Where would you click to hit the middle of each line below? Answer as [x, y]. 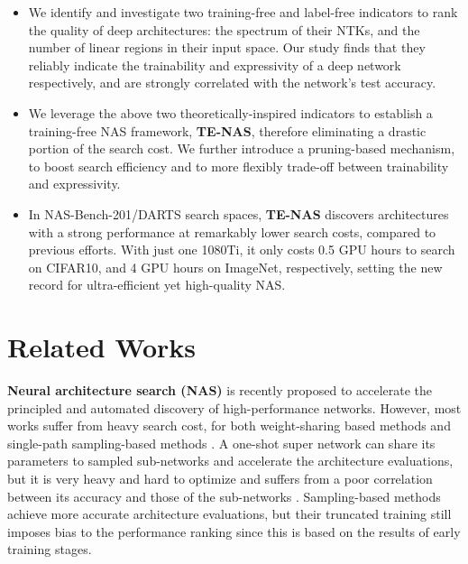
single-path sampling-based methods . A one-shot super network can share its [221, 443]
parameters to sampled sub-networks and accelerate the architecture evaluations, [230, 461]
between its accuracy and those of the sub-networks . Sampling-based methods [224, 496]
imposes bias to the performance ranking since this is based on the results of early [234, 531]
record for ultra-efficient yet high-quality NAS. [157, 285]
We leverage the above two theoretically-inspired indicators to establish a [230, 112]
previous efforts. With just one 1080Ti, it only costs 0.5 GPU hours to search [242, 250]
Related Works [102, 347]
